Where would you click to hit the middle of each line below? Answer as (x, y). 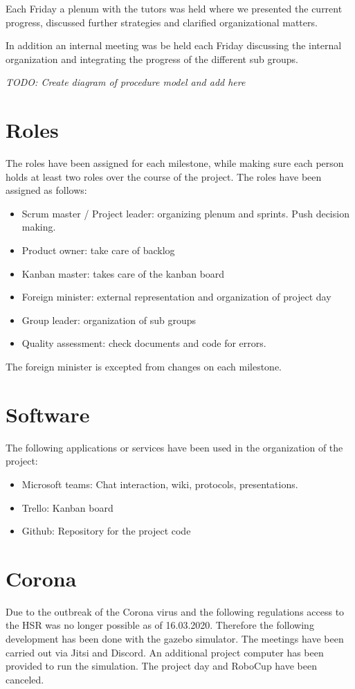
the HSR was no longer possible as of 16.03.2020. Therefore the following (160, 625)
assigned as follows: (46, 190)
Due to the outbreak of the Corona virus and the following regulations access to (175, 611)
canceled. (25, 679)
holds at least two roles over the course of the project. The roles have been (164, 176)
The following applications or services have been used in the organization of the (174, 447)
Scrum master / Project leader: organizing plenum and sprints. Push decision (185, 213)
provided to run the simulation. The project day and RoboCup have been (161, 666)
